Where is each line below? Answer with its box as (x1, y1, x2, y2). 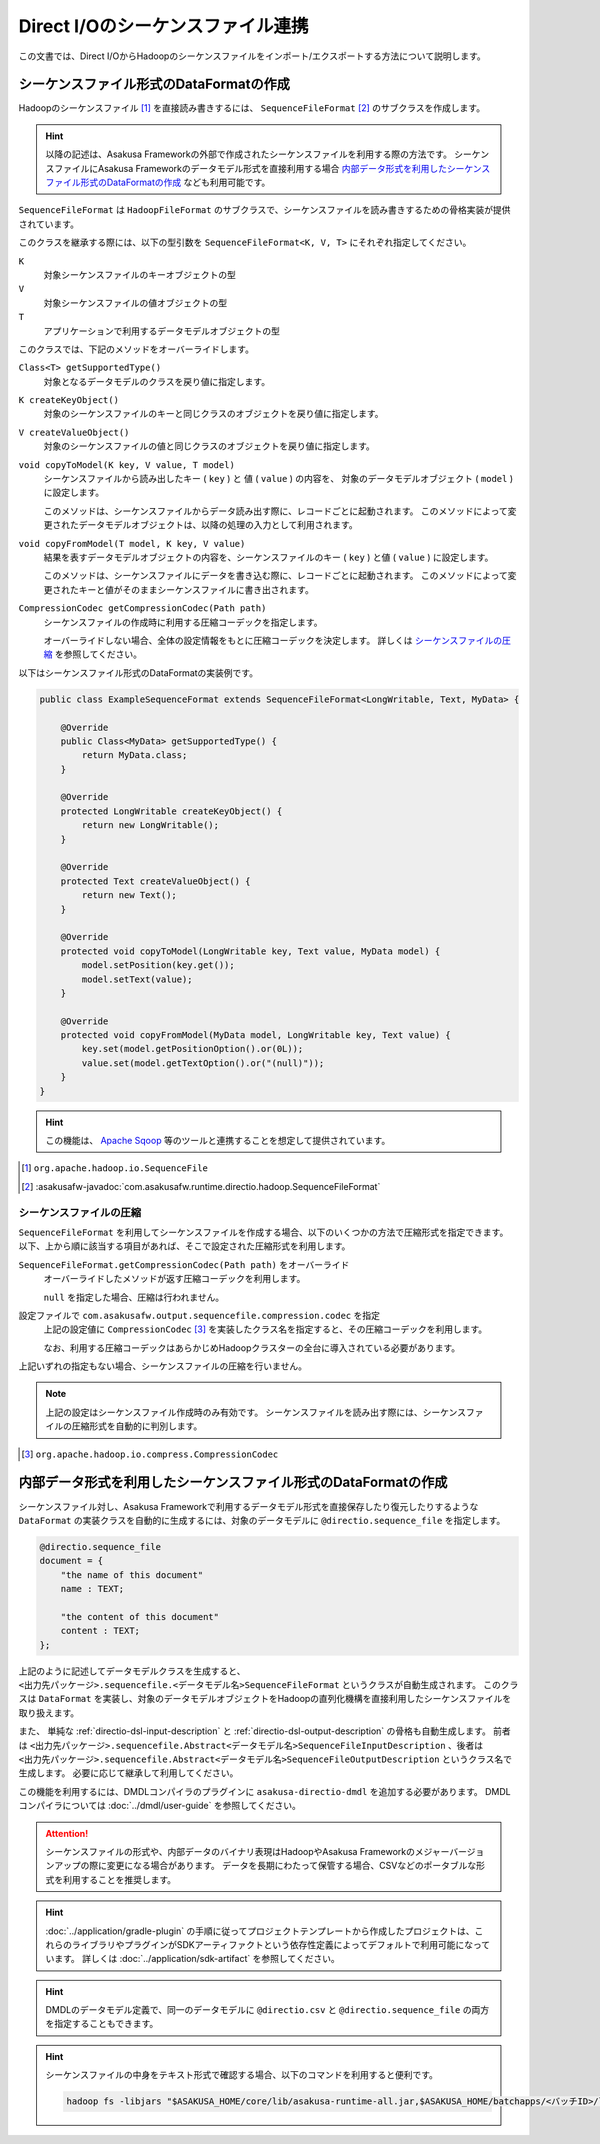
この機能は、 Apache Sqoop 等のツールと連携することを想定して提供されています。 (45, 1135, 391, 1147)
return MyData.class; (81, 750, 188, 761)
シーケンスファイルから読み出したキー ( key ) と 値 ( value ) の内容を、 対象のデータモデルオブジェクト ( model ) (43, 473, 514, 485)
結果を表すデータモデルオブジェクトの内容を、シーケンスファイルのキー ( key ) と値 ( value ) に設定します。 (43, 551, 494, 563)
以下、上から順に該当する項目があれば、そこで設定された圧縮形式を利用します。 (18, 1240, 351, 1252)
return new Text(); (81, 890, 177, 901)
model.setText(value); (81, 973, 194, 985)
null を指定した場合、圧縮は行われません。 (43, 1291, 225, 1303)
